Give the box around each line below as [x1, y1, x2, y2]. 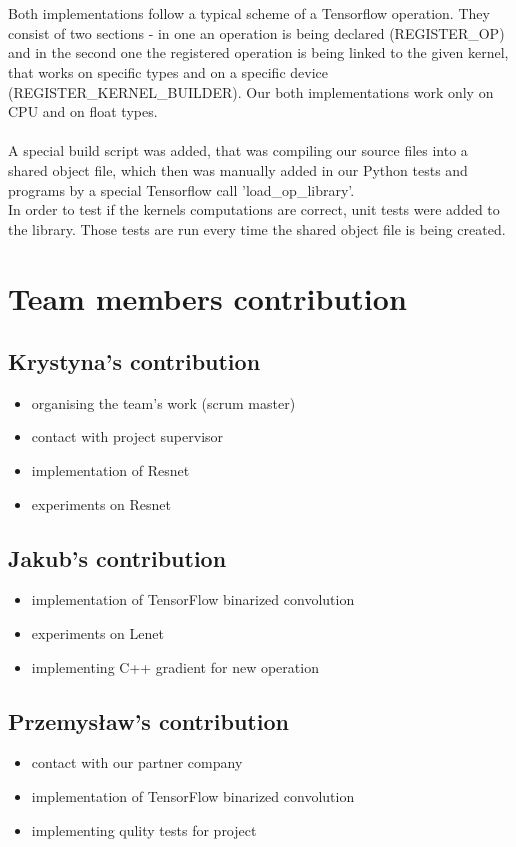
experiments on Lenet [31, 623, 164, 644]
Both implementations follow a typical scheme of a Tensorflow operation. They [8, 3, 490, 24]
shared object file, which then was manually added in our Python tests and [8, 159, 468, 180]
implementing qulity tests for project [31, 819, 257, 840]
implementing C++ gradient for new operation [31, 656, 319, 677]
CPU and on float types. [8, 101, 158, 122]
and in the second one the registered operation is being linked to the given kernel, [8, 42, 509, 63]
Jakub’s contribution [8, 542, 227, 573]
